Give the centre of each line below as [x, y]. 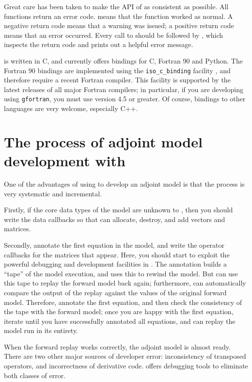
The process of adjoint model [103, 141]
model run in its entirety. [41, 330]
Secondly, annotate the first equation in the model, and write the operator [114, 245]
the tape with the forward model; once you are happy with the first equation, [119, 311]
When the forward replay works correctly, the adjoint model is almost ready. [117, 346]
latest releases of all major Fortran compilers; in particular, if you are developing [124, 89]
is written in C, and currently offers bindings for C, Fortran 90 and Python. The [123, 60]
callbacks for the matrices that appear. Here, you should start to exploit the [117, 254]
